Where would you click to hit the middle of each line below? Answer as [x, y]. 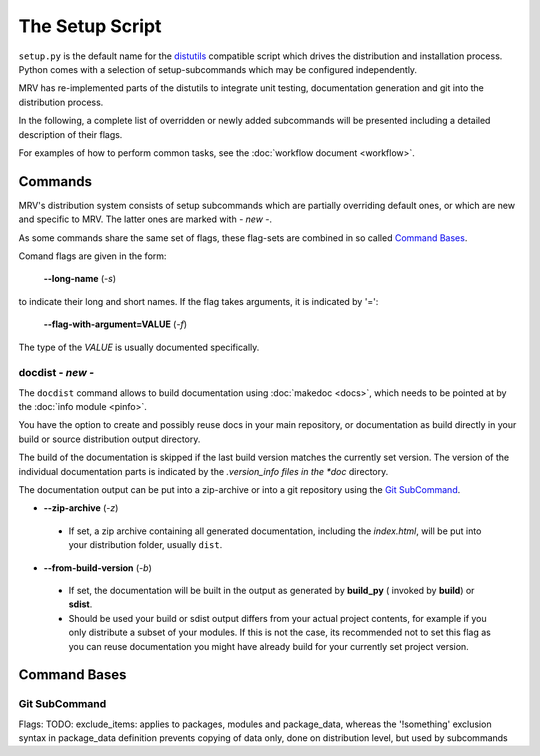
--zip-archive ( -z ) [81, 508]
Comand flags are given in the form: [92, 256]
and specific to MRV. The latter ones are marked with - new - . [145, 219]
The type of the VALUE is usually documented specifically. [139, 347]
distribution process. [61, 102]
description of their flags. [70, 134]
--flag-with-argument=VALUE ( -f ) [115, 324]
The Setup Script [90, 26]
